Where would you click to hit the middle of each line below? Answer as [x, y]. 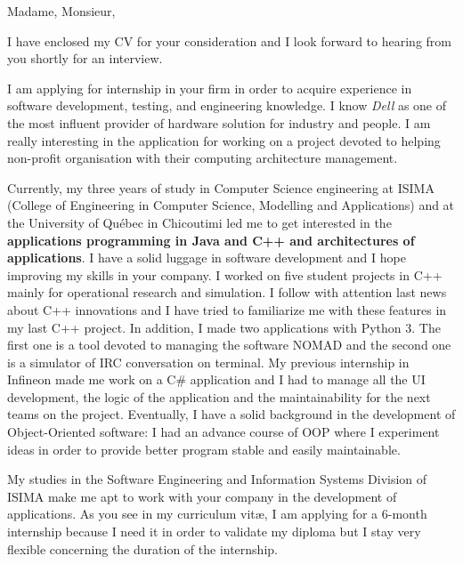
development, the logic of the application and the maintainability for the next [219, 396]
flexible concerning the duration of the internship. [142, 548]
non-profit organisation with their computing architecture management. [203, 158]
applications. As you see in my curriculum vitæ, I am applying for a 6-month [217, 514]
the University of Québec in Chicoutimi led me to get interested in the [199, 222]
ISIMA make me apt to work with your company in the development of [202, 496]
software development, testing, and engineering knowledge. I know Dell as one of [227, 105]
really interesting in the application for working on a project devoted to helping [224, 140]
